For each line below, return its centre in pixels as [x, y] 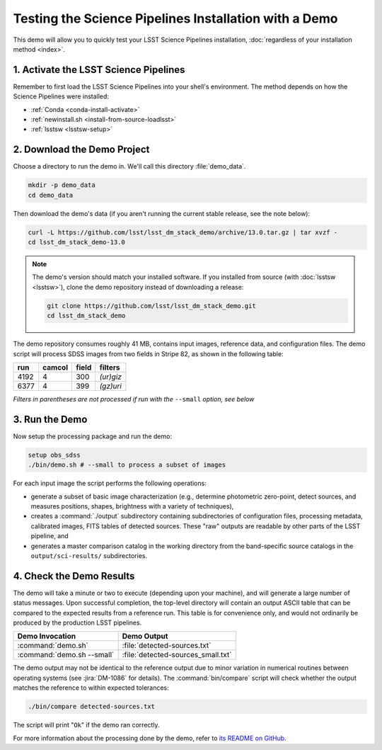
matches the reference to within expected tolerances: [91, 688]
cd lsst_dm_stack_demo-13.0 [76, 242]
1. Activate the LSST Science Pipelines [99, 70]
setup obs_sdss [54, 455]
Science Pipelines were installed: [61, 96]
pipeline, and [50, 536]
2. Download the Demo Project [81, 150]
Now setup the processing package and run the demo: [93, 436]
